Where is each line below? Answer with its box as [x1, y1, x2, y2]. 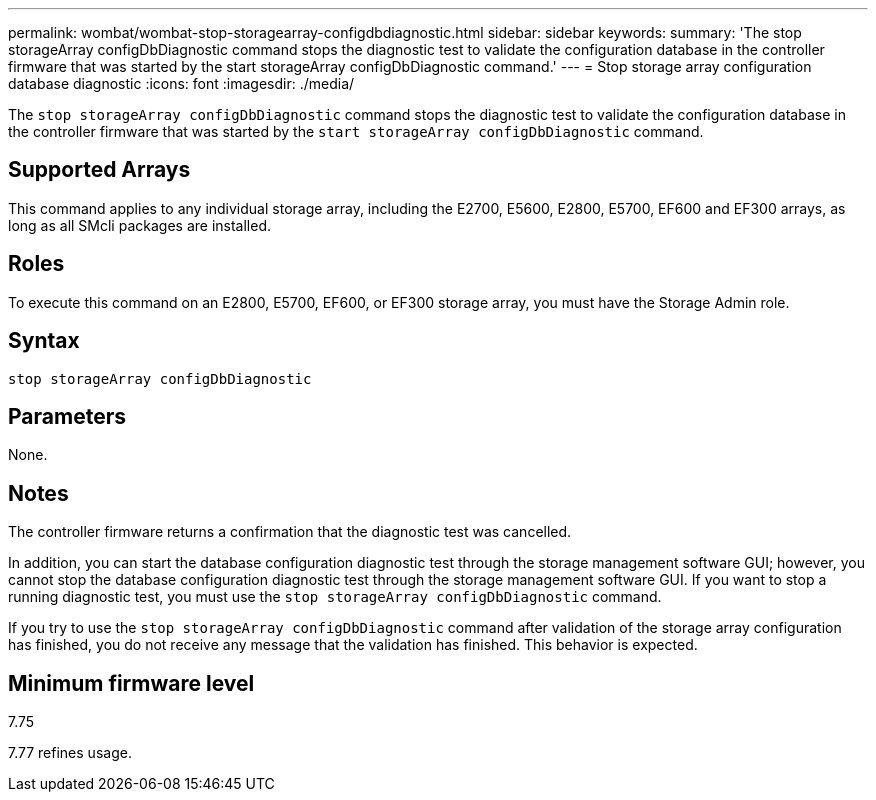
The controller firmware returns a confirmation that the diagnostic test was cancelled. [8, 523, 572, 541]
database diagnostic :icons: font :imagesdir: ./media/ [8, 75, 355, 92]
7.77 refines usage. [8, 744, 132, 762]
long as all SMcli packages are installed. [8, 216, 271, 234]
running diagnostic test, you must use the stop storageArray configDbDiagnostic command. [8, 588, 662, 606]
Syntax [8, 328, 80, 354]
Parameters [8, 403, 126, 429]
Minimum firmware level [8, 670, 255, 696]
